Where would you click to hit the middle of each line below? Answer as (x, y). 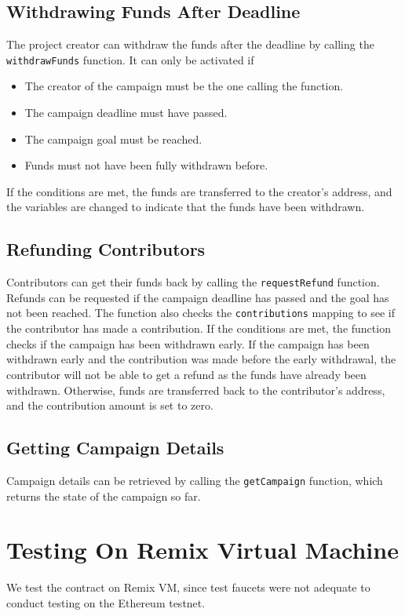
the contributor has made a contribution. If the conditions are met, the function (199, 328)
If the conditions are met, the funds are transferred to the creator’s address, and (199, 191)
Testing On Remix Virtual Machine (202, 550)
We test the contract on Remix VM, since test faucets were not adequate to (188, 587)
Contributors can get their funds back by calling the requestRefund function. (193, 282)
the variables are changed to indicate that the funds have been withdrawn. (186, 207)
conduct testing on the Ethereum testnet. (106, 602)
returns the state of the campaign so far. (104, 496)
